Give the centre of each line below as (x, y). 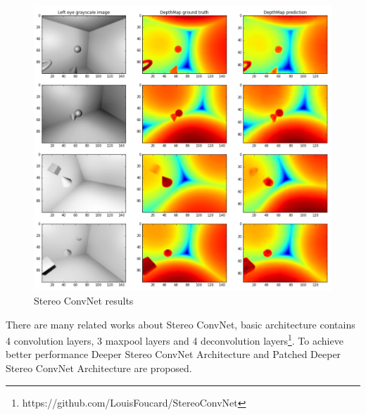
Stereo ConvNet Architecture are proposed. (99, 368)
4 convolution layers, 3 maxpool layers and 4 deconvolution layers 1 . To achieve (175, 339)
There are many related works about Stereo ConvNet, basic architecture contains (181, 324)
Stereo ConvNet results (84, 300)
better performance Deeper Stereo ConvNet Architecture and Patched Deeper (173, 354)
